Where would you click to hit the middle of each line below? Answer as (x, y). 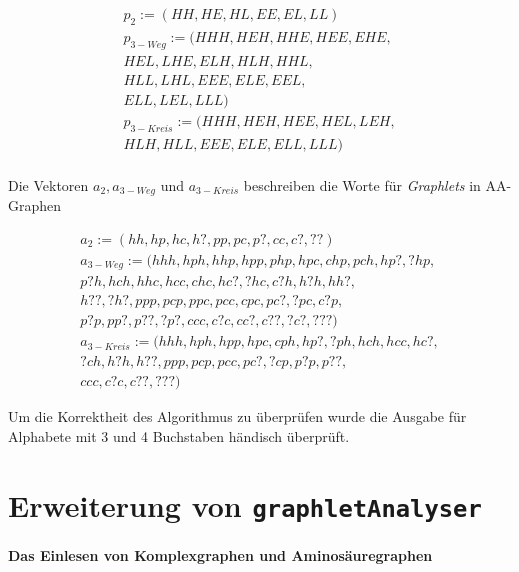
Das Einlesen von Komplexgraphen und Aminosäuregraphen (220, 554)
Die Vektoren (48, 184)
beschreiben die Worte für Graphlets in (362, 184)
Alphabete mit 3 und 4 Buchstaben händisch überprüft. (179, 435)
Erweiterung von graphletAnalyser (245, 504)
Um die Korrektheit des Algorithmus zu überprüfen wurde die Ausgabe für (237, 416)
